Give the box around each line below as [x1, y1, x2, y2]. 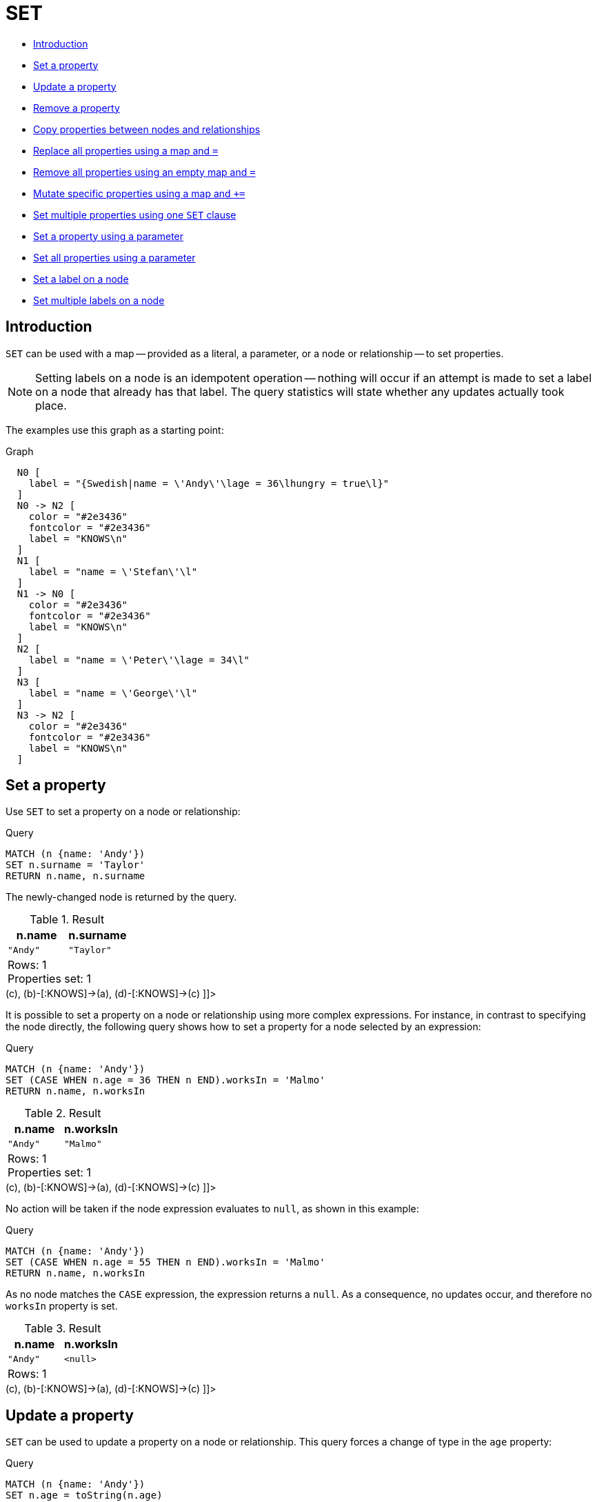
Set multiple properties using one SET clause [33, 208, 236, 221]
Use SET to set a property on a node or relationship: [6, 805, 241, 818]
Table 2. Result [24, 1106, 101, 1121]
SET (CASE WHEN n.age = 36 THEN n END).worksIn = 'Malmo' [6, 1074, 325, 1086]
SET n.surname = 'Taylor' [6, 859, 145, 871]
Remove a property [33, 101, 120, 114]
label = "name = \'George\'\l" [28, 687, 198, 699]
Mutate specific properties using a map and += [33, 187, 245, 199]
